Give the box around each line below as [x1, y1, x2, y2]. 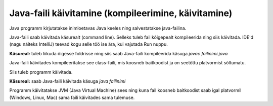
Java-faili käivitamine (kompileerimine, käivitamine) [9, 8, 233, 19]
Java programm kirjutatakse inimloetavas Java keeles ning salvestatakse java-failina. [9, 25, 187, 31]
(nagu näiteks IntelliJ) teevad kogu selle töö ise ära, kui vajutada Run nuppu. [9, 41, 168, 47]
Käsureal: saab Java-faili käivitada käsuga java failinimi [9, 78, 126, 84]
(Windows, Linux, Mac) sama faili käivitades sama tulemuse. [9, 94, 135, 100]
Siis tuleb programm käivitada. [9, 69, 73, 75]
